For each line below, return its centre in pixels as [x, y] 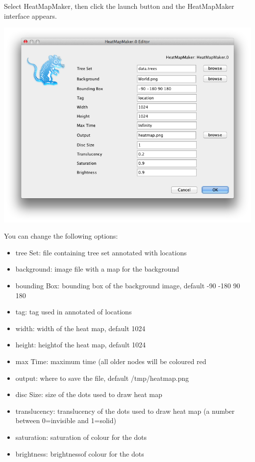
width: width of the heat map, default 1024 [80, 328]
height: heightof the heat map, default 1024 [81, 345]
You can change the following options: [61, 236]
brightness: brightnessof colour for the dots [80, 453]
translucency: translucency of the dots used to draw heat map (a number [125, 411]
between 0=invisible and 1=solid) [66, 420]
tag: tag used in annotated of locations [74, 312]
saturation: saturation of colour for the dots [81, 437]
